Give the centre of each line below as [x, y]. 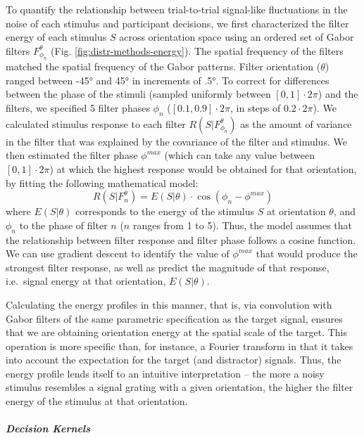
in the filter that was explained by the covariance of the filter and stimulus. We [176, 141]
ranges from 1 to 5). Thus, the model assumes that [243, 225]
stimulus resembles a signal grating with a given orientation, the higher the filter [180, 387]
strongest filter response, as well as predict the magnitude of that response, [168, 267]
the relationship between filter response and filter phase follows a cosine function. [181, 239]
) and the [338, 94]
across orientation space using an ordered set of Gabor [237, 37]
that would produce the [307, 253]
